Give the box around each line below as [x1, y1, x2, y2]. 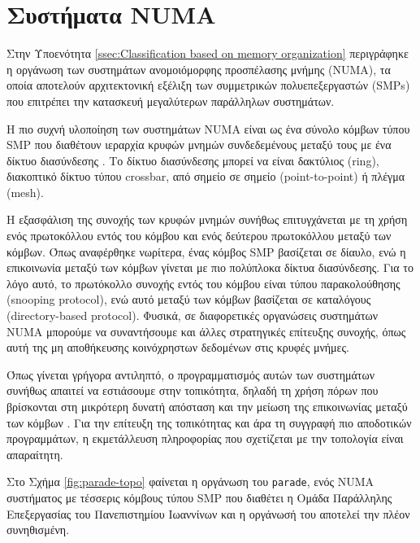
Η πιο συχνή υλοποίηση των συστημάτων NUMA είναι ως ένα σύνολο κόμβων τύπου [6, 120, 410, 137]
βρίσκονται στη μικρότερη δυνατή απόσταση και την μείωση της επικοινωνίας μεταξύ [6, 398, 408, 414]
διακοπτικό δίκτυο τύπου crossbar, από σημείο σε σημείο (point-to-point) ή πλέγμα [6, 168, 405, 185]
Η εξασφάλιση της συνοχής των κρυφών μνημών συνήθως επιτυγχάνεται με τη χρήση [6, 211, 408, 228]
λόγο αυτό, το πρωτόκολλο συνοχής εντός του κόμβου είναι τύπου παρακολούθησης [6, 274, 401, 291]
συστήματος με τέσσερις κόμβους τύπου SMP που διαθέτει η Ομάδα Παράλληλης [6, 489, 392, 506]
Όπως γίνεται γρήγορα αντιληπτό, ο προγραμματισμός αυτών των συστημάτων [6, 366, 375, 383]
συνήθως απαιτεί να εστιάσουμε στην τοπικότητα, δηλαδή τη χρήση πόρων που [6, 382, 379, 399]
